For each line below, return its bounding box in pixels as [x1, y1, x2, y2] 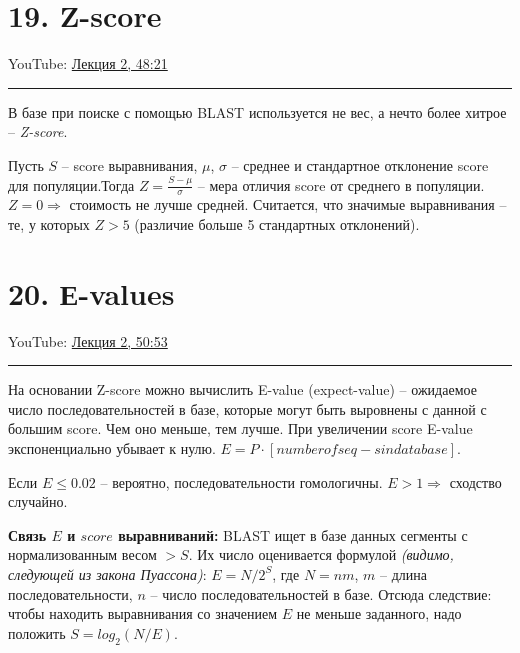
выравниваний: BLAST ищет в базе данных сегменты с [118, 524, 468, 545]
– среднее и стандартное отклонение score [231, 154, 489, 175]
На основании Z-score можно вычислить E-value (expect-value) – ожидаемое [8, 379, 477, 400]
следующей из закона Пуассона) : [8, 563, 207, 584]
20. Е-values [8, 272, 175, 313]
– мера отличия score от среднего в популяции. [197, 174, 485, 195]
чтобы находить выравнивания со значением [8, 603, 278, 624]
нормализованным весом [8, 544, 157, 565]
